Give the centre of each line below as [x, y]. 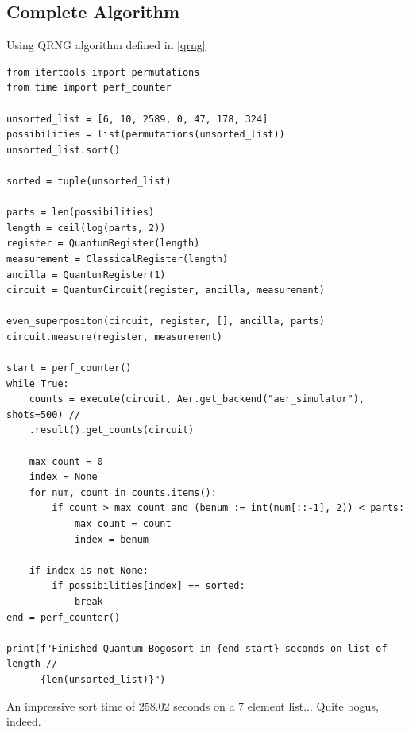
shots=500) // [44, 414]
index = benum [111, 539]
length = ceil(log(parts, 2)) [86, 228]
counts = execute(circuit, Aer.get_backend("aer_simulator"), [197, 399]
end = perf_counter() [64, 617]
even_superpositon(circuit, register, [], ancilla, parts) [166, 321]
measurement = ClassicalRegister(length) [118, 259]
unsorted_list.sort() [64, 150]
